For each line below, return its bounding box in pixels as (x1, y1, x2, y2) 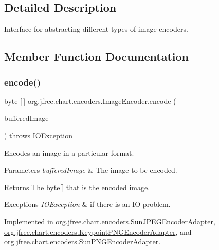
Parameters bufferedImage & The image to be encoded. (4, 164, 177, 175)
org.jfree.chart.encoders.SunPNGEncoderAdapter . (4, 236, 161, 247)
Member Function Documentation (4, 49, 189, 65)
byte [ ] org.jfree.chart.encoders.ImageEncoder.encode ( (4, 95, 176, 106)
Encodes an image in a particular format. (4, 147, 134, 158)
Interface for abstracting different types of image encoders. (4, 24, 188, 34)
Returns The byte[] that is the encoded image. (4, 181, 150, 192)
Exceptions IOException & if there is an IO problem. (4, 199, 171, 210)
